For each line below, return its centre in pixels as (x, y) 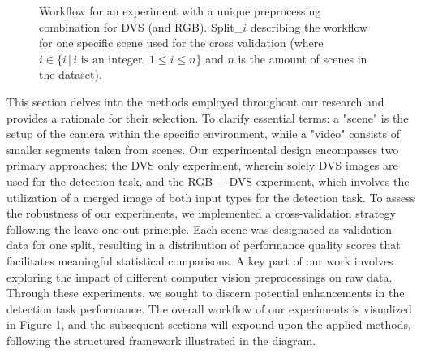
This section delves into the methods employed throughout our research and (195, 101)
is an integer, (113, 60)
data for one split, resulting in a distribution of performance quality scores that (204, 245)
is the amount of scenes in (303, 58)
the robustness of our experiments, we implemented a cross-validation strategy (201, 213)
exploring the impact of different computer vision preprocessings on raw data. (200, 276)
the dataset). (71, 74)
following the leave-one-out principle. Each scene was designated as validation (199, 229)
